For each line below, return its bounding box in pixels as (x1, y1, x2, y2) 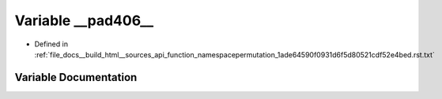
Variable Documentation (14, 71, 138, 84)
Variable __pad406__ (14, 12, 154, 29)
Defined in (34, 39, 69, 49)
